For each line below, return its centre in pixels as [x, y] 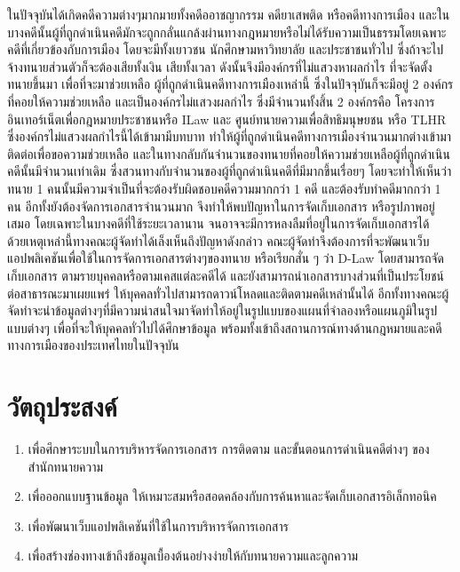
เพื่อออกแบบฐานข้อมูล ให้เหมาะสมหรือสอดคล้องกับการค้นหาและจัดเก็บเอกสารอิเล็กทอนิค [232, 496]
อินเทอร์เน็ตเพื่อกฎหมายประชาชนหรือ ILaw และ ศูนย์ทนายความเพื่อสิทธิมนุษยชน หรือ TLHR [227, 119]
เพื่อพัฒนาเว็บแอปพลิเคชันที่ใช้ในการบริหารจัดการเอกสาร [158, 525]
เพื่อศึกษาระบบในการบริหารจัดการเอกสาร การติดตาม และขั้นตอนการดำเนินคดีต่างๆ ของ [229, 449]
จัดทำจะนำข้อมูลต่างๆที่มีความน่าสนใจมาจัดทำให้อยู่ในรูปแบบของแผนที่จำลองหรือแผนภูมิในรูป [222, 310]
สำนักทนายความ [66, 466]
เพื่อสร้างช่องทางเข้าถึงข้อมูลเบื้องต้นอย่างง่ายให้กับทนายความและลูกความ [193, 556]
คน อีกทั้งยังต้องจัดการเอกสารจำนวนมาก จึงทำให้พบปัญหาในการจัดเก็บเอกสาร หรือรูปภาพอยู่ [221, 206]
